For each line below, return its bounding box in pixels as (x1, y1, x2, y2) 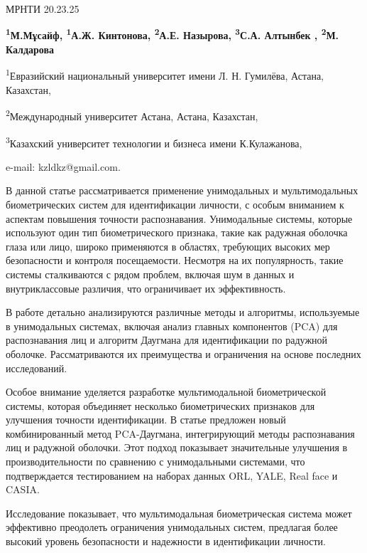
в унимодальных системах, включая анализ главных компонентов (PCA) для (6, 318, 338, 333)
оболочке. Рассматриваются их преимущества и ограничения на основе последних (6, 346, 361, 361)
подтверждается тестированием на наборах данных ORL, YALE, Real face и (6, 468, 338, 483)
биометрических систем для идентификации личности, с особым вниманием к (6, 196, 344, 211)
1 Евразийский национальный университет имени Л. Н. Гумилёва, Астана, (6, 66, 324, 83)
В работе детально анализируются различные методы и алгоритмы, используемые (6, 305, 360, 320)
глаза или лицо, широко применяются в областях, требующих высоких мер (6, 238, 330, 253)
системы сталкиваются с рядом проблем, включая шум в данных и (6, 266, 295, 281)
